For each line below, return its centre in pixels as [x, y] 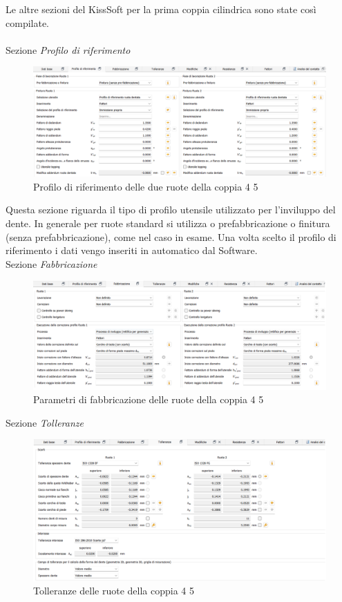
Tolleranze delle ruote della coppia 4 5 [114, 591]
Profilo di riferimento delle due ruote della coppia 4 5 [146, 186]
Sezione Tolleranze [45, 422]
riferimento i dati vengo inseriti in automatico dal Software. [132, 250]
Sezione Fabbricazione [51, 263]
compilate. [27, 22]
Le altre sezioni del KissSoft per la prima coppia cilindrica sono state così [161, 9]
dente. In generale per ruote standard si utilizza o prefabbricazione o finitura [168, 223]
